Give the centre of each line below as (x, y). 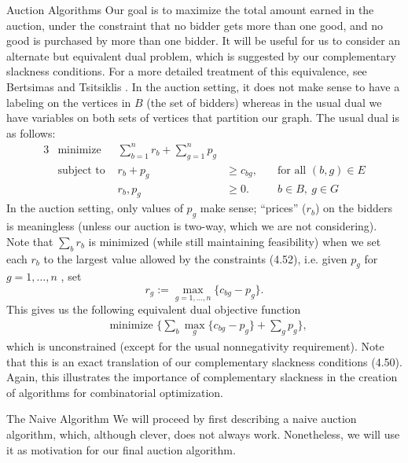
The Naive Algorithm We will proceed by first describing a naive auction (182, 419)
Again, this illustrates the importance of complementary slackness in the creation (202, 377)
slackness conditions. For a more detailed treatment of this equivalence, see (187, 71)
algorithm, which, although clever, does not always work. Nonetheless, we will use (203, 434)
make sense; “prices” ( (253, 208)
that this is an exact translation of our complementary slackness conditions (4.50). (204, 361)
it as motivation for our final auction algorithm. (121, 449)
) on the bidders (354, 208)
